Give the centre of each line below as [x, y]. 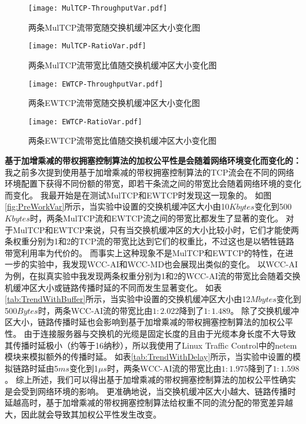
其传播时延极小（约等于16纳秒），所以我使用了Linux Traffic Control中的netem [151, 345]
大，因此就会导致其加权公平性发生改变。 [83, 414]
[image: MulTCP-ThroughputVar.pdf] [98, 8]
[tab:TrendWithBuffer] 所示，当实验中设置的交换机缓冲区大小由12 [128, 299]
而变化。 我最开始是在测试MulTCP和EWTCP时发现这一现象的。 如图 [138, 195]
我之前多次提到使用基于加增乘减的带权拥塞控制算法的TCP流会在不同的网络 [149, 172]
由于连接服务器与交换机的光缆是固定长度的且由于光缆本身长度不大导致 [160, 333]
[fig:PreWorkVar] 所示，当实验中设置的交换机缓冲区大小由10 [117, 206]
